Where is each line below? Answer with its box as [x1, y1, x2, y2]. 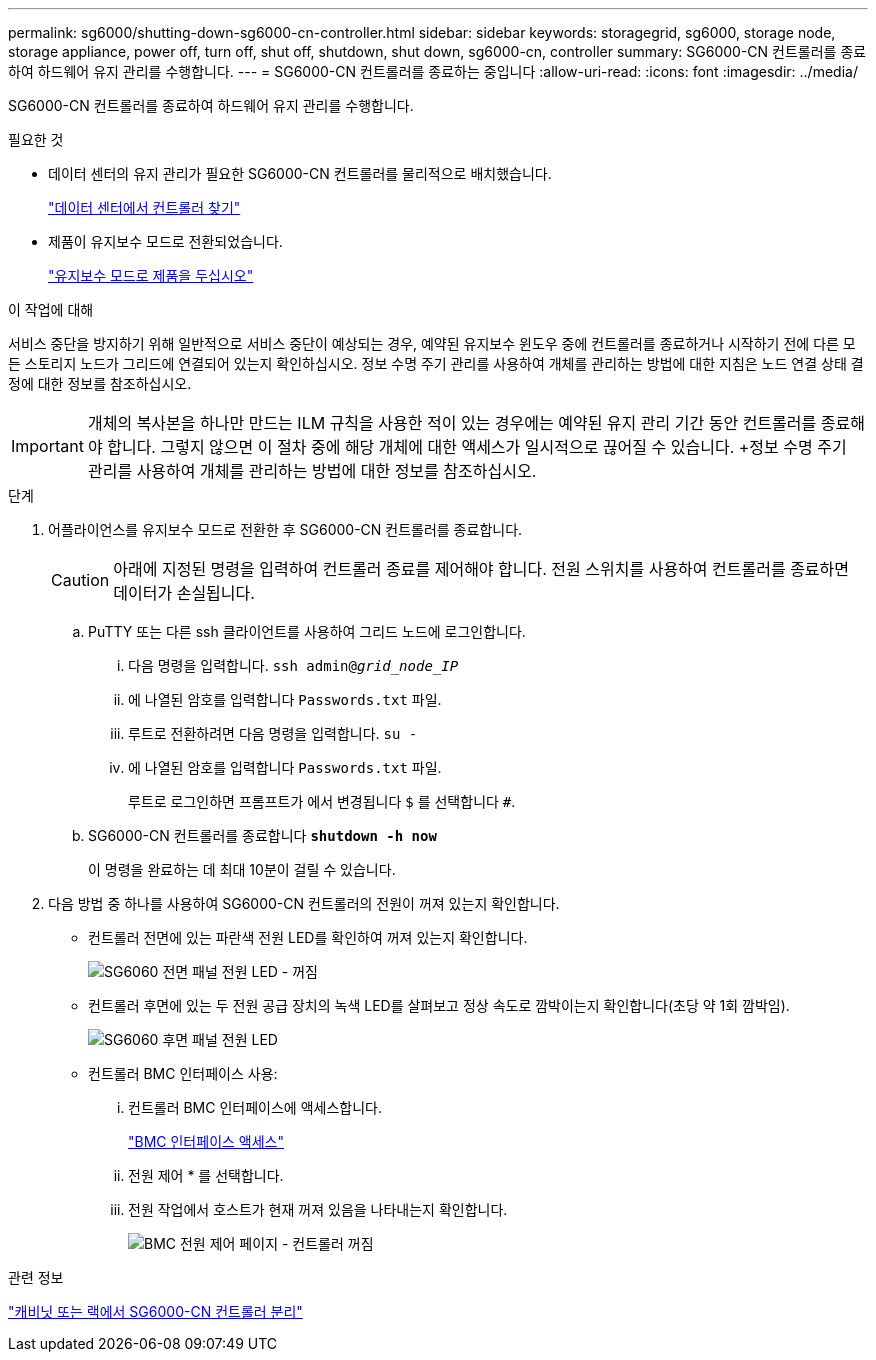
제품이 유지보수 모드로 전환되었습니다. [48, 233, 283, 250]
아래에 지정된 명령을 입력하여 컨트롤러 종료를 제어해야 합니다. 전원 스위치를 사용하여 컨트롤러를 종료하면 [113, 559, 850, 579]
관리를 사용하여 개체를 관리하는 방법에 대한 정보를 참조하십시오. [87, 461, 537, 481]
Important [11, 436, 84, 456]
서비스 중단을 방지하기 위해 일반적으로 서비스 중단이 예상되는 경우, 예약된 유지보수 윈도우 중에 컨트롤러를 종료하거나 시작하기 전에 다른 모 [8, 335, 856, 352]
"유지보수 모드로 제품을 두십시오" [48, 267, 254, 284]
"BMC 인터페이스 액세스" [128, 1133, 284, 1150]
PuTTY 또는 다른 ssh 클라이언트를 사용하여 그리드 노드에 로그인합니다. [88, 623, 526, 640]
